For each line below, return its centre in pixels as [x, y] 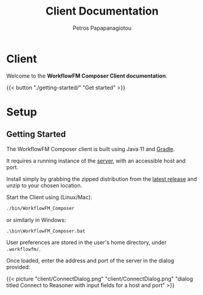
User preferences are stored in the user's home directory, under [87, 242]
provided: [18, 267]
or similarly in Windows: [36, 220]
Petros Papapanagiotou [102, 28]
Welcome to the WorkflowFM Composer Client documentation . [87, 76]
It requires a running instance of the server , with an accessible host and [96, 161]
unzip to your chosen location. [44, 185]
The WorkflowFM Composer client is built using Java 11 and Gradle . [91, 149]
